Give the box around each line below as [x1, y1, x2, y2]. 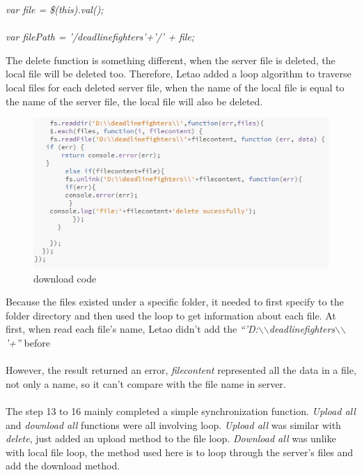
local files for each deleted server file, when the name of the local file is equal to [6, 80, 345, 94]
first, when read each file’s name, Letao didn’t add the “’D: [6, 322, 258, 336]
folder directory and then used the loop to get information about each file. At [6, 308, 336, 322]
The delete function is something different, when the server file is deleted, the [6, 52, 336, 67]
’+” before [6, 335, 50, 349]
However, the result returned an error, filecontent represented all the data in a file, [6, 363, 356, 377]
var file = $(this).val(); [6, 2, 104, 16]
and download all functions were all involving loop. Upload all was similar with [6, 417, 341, 432]
